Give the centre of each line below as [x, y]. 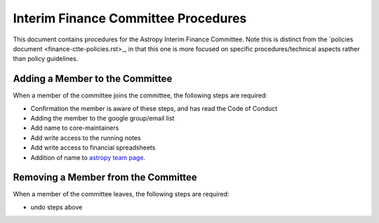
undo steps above [56, 207]
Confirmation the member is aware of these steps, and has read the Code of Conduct [154, 108]
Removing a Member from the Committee [105, 178]
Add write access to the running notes [86, 137]
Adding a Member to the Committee [93, 79]
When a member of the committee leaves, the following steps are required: [121, 194]
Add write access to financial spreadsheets [93, 148]
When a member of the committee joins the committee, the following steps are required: [140, 95]
